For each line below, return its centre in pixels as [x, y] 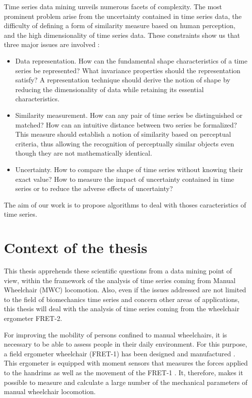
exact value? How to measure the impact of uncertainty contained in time [125, 179]
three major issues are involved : [52, 44]
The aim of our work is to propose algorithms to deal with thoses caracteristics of [125, 204]
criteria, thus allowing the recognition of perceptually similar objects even [125, 143]
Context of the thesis [76, 247]
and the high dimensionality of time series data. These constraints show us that [122, 35]
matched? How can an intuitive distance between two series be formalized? [126, 124]
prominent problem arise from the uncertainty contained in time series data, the [123, 16]
